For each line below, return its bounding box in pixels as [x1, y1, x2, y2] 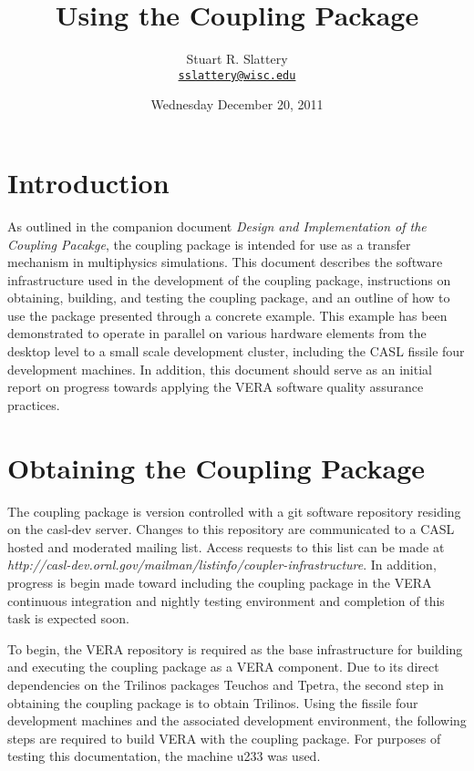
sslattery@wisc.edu [178, 68, 296, 82]
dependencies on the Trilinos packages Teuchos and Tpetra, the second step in [7, 674, 444, 694]
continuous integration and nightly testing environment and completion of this [7, 591, 445, 610]
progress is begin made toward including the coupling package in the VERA [7, 572, 432, 591]
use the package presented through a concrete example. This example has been [7, 305, 448, 324]
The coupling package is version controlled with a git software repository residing [7, 501, 461, 520]
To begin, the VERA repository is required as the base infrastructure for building [7, 639, 463, 658]
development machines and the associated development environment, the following [7, 711, 467, 730]
